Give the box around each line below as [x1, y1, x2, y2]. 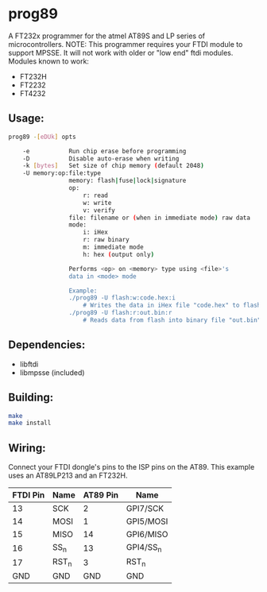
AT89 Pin [83, 489, 119, 501]
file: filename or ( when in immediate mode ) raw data [68, 214, 250, 222]
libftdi [19, 359, 39, 369]
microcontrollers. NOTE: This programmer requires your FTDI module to [8, 39, 243, 48]
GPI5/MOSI [126, 516, 168, 527]
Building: [8, 391, 54, 404]
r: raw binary [83, 236, 130, 244]
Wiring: [8, 441, 46, 455]
